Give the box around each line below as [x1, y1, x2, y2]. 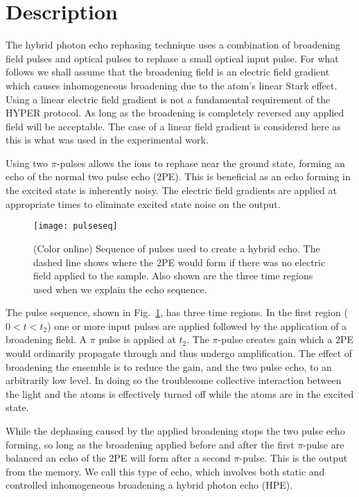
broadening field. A [6, 332, 87, 347]
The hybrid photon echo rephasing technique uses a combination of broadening [6, 37, 340, 52]
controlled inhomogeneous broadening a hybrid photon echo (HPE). [6, 478, 293, 492]
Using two [6, 155, 49, 170]
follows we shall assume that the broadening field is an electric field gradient [6, 64, 330, 79]
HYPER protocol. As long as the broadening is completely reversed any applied [6, 105, 344, 120]
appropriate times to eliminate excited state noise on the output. [6, 196, 281, 211]
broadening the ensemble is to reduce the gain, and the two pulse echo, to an [6, 359, 332, 374]
